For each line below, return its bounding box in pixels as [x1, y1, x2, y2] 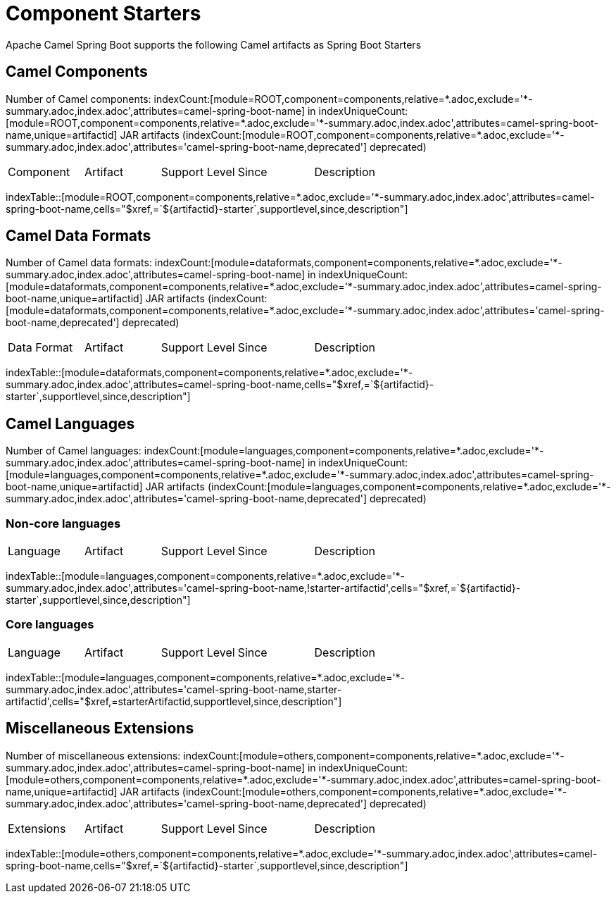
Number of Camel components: [6, 92, 151, 105]
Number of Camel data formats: [6, 256, 152, 269]
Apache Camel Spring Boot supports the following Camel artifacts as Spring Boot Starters [6, 38, 422, 51]
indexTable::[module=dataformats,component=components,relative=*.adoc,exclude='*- [6, 366, 413, 379]
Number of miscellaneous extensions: [6, 749, 181, 762]
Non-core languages [6, 516, 121, 531]
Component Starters [6, 1, 201, 25]
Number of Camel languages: [6, 445, 142, 457]
